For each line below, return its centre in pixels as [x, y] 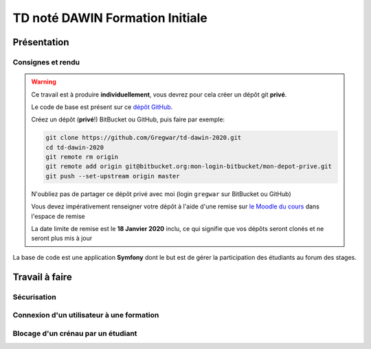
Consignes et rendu [46, 62]
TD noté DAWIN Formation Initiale [110, 18]
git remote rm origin [82, 157]
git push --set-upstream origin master [113, 176]
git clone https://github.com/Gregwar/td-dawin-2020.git [144, 138]
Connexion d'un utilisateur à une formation [86, 315]
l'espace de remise [58, 216]
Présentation [41, 42]
